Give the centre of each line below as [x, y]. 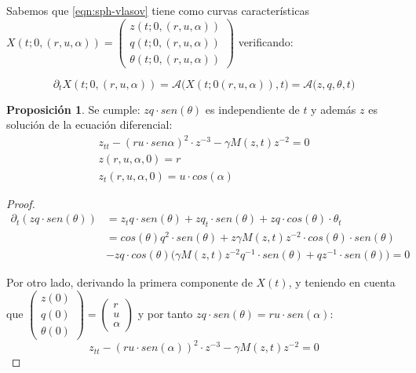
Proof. [21, 203]
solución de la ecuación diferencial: [89, 124]
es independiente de [252, 109]
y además [334, 109]
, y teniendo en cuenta [342, 282]
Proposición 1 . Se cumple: [73, 109]
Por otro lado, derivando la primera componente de [130, 282]
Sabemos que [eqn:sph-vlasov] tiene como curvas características [158, 10]
